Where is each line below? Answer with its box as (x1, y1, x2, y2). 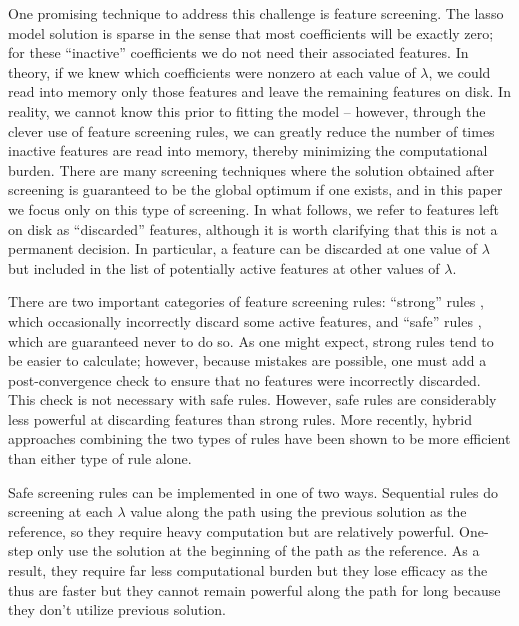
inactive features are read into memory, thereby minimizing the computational (8, 140, 488, 161)
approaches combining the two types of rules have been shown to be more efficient (8, 428, 511, 449)
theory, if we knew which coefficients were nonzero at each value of (8, 61, 416, 82)
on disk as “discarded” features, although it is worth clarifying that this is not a (8, 218, 498, 239)
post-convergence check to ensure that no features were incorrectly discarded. (8, 369, 481, 390)
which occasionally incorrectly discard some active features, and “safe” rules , (8, 310, 482, 331)
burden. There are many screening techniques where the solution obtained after (8, 159, 495, 180)
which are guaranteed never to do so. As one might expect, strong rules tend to (8, 330, 494, 351)
